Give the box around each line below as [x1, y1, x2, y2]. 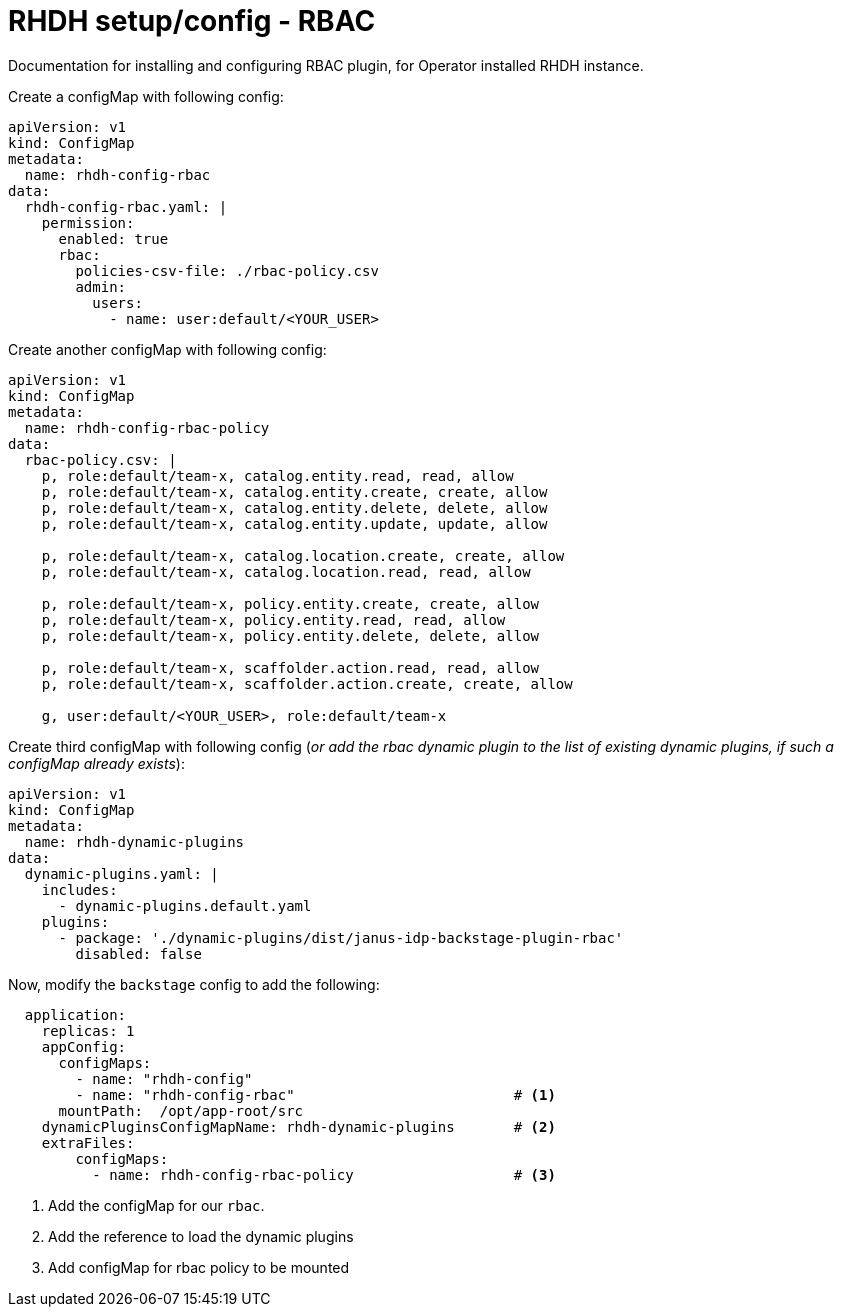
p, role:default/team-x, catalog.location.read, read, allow [41, 563, 531, 580]
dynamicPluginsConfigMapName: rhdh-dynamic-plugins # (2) [41, 1118, 556, 1135]
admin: [75, 278, 127, 295]
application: [24, 1006, 127, 1023]
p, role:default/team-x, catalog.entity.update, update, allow [41, 515, 548, 532]
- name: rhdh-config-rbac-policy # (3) [92, 1166, 556, 1183]
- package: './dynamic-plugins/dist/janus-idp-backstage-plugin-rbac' [58, 929, 624, 946]
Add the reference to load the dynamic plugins [48, 1227, 354, 1245]
